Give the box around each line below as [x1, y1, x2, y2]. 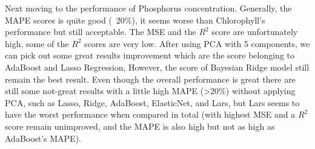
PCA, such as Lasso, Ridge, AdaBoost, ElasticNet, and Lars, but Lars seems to [5, 96, 300, 109]
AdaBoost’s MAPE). [5, 132, 81, 144]
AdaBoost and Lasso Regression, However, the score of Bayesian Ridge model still [5, 60, 310, 73]
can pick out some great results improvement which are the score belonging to [5, 49, 295, 62]
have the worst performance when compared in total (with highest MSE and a [5, 108, 296, 121]
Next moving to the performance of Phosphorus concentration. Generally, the [5, 2, 292, 14]
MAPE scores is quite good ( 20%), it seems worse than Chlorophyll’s [5, 13, 265, 26]
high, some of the [5, 37, 69, 49]
